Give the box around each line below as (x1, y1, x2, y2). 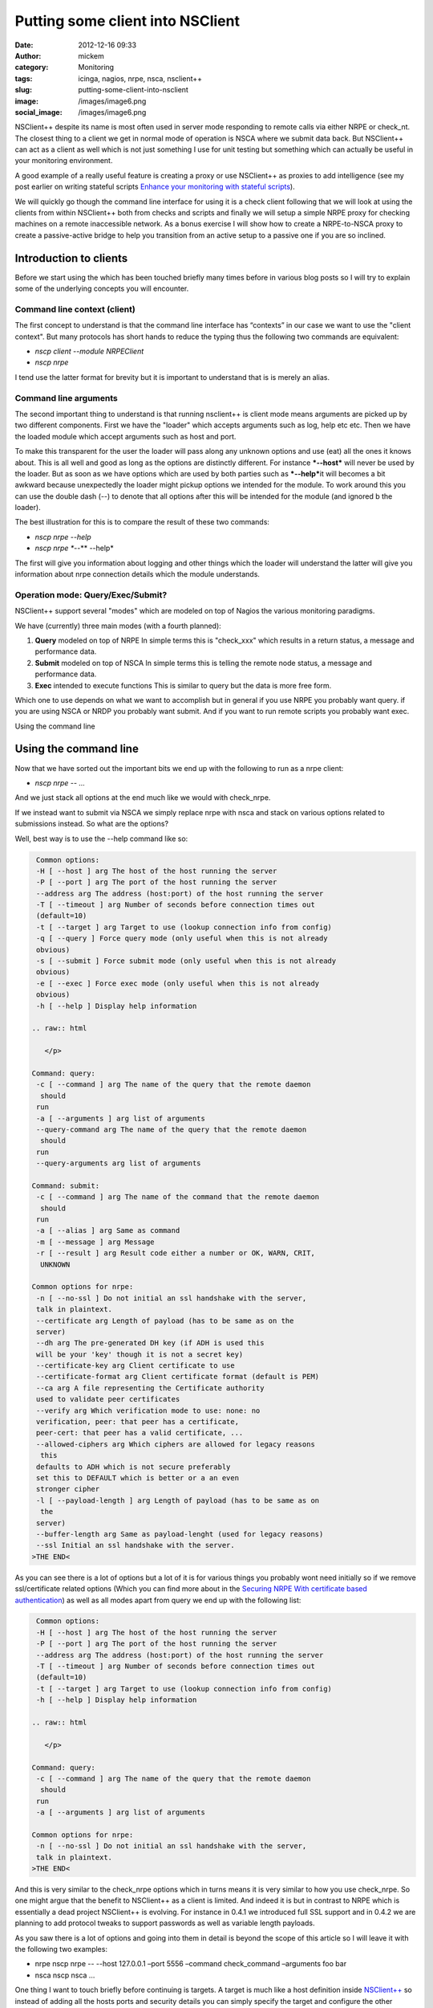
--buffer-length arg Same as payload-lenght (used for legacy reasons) (36, 1529, 324, 1538)
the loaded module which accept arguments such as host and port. (14, 431, 237, 441)
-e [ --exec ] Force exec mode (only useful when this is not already (36, 978, 320, 988)
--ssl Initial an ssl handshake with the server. (36, 1541, 236, 1550)
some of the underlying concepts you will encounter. (14, 284, 189, 293)
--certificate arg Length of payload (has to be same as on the (36, 1316, 294, 1325)
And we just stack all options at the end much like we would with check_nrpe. (14, 793, 271, 802)
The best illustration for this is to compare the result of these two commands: (14, 517, 270, 527)
